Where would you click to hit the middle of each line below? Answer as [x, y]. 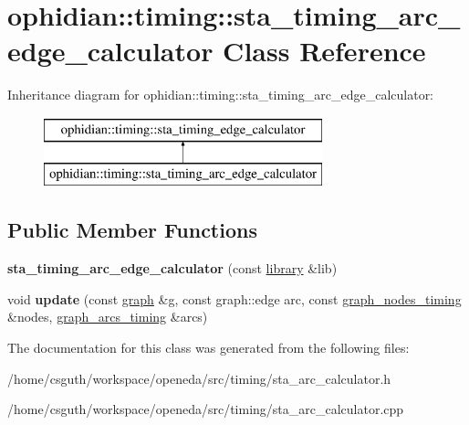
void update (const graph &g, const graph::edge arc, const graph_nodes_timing [234, 298]
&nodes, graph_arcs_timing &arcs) [108, 317]
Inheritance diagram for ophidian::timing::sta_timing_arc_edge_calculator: [221, 95]
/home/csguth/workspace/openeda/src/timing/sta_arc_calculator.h [199, 378]
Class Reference [324, 51]
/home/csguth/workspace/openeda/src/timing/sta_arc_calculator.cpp [206, 409]
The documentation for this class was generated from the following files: [208, 348]
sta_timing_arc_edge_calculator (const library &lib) [172, 268]
